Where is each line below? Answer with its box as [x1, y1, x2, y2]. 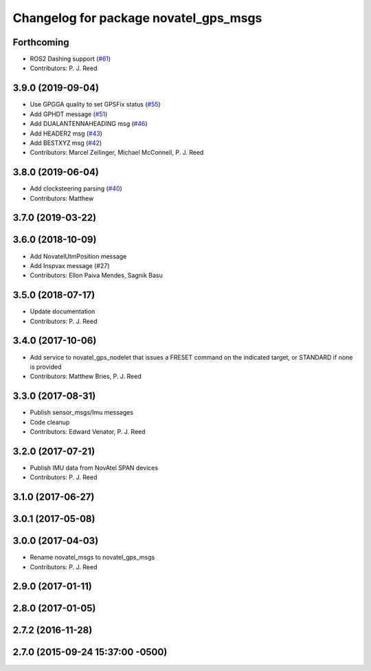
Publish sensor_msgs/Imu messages [30, 408, 134, 417]
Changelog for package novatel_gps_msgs [12, 10, 262, 25]
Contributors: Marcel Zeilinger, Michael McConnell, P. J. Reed [30, 148, 204, 157]
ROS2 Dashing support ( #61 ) [30, 55, 111, 63]
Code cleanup [30, 418, 70, 426]
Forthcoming [12, 36, 69, 48]
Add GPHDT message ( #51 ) [30, 110, 108, 118]
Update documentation [30, 307, 95, 316]
